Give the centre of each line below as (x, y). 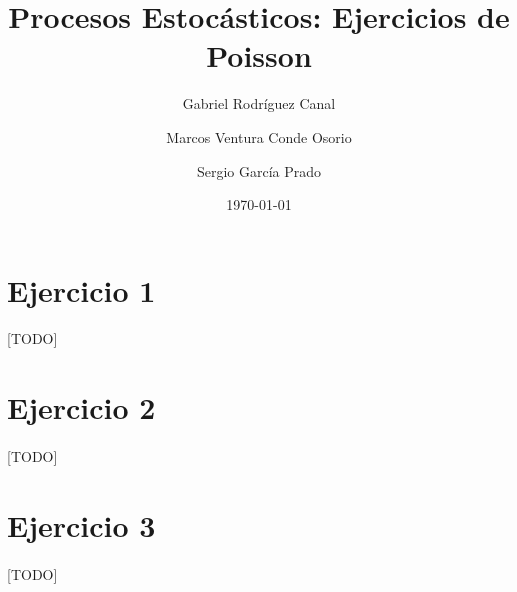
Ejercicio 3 (81, 524)
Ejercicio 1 (81, 289)
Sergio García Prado (259, 170)
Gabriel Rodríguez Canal (259, 103)
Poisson (259, 55)
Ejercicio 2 (81, 407)
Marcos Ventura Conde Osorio (259, 136)
